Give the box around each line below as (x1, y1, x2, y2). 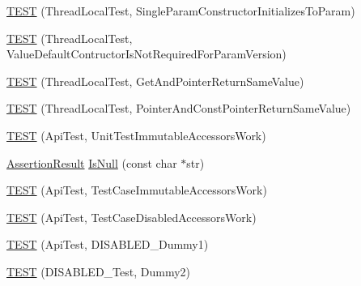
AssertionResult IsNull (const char (6, 154, 177, 171)
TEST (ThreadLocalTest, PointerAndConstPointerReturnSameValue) (6, 100, 351, 117)
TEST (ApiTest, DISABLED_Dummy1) (6, 236, 209, 253)
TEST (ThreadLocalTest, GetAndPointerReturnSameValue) (6, 72, 304, 89)
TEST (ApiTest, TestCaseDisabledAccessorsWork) (6, 208, 257, 225)
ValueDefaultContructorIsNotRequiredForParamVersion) (6, 45, 287, 62)
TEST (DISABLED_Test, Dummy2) (6, 263, 191, 280)
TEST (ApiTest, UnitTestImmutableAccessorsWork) (6, 126, 266, 143)
